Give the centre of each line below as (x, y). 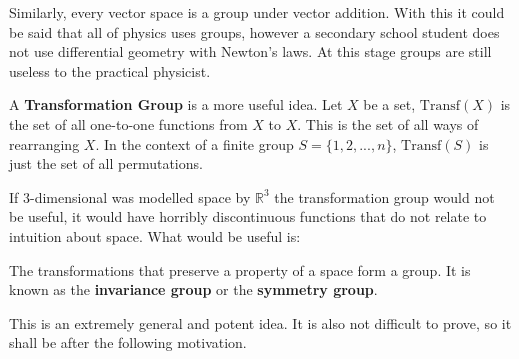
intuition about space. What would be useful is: (155, 235)
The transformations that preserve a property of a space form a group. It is (240, 269)
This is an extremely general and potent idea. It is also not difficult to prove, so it (260, 322)
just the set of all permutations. (106, 163)
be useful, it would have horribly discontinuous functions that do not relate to (248, 216)
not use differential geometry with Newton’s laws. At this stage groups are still (250, 51)
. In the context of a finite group (194, 143)
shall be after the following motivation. (128, 342)
